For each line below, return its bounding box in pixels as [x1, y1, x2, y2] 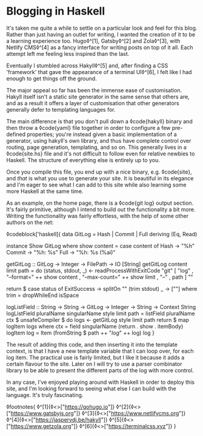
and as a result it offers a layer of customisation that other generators [6, 99, 180, 107]
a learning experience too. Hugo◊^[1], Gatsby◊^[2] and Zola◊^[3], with [6, 37, 181, 44]
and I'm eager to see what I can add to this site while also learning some [6, 181, 187, 188]
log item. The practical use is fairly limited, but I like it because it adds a [6, 353, 185, 361]
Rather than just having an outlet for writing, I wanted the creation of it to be [6, 30, 196, 38]
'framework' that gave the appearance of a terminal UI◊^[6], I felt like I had [6, 68, 192, 75]
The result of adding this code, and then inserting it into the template [6, 341, 178, 348]
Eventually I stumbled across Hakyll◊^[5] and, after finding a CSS [6, 62, 168, 69]
